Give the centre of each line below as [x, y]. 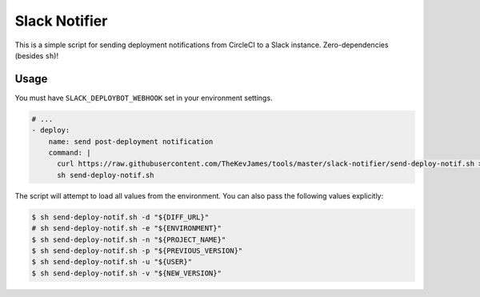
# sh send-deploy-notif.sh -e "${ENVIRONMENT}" [126, 229]
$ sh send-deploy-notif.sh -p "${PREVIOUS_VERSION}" [137, 251]
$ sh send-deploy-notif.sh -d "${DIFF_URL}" [120, 217]
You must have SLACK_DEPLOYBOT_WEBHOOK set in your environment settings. [144, 98]
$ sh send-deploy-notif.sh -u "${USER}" [112, 262]
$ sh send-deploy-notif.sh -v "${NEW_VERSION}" [126, 273]
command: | [70, 153]
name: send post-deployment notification [131, 141]
